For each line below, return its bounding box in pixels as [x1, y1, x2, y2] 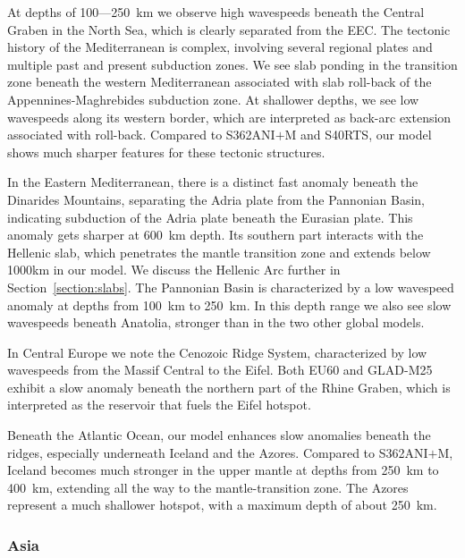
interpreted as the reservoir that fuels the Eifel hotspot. [7, 395, 311, 414]
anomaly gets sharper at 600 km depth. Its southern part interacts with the [7, 225, 424, 244]
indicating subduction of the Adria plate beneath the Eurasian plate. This [7, 207, 413, 226]
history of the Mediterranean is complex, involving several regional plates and [7, 38, 433, 56]
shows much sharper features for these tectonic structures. [7, 142, 325, 161]
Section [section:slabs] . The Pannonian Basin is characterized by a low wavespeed [7, 277, 454, 296]
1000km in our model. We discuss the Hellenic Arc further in [7, 260, 341, 279]
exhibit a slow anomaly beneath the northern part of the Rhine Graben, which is [7, 377, 451, 396]
